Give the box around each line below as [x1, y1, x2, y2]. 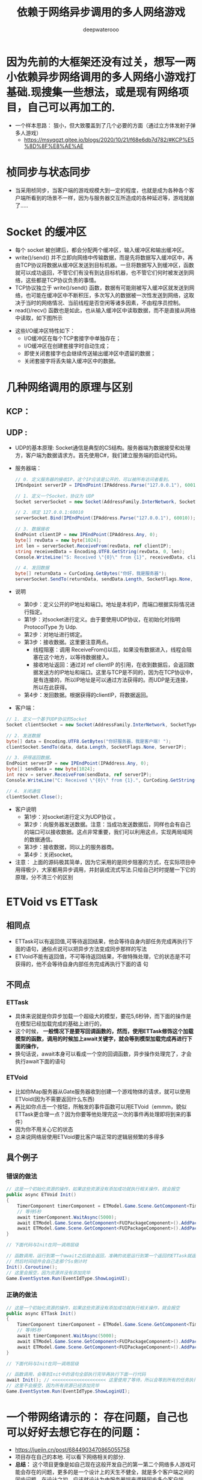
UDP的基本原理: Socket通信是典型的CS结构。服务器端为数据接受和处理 [14, 444, 191, 451]
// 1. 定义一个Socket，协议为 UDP [14, 493, 94, 499]
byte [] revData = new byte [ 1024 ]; [14, 537, 102, 543]
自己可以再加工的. [27, 100, 115, 114]
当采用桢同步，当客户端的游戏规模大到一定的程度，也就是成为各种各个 [14, 187, 189, 194]
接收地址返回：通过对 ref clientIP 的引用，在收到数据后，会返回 [32, 661, 189, 668]
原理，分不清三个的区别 [14, 873, 73, 880]
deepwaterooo [83, 25, 119, 33]
